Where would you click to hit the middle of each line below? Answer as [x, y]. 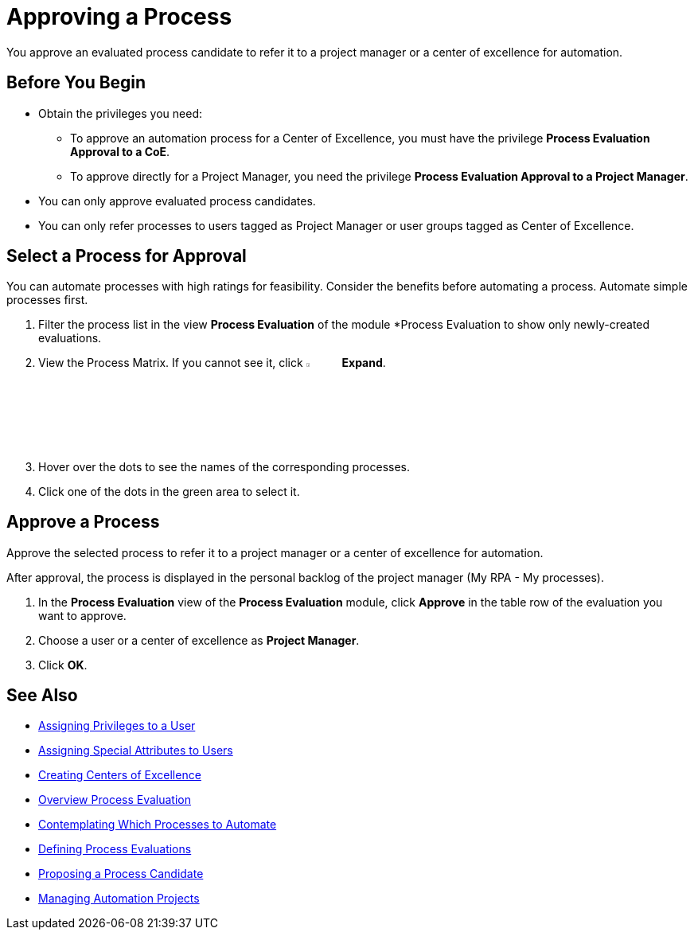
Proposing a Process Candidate [121, 874]
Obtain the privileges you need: [121, 113]
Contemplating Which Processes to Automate [158, 825]
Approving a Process [119, 17]
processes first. [47, 300]
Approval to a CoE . [120, 151]
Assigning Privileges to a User [117, 726]
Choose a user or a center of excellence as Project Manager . [199, 640]
